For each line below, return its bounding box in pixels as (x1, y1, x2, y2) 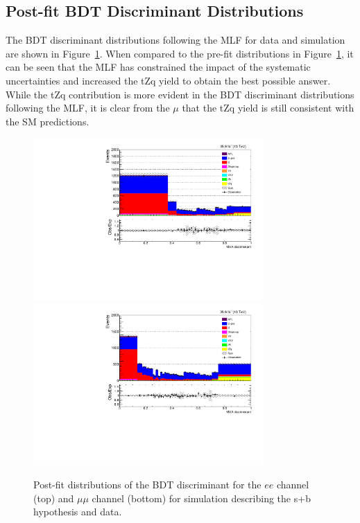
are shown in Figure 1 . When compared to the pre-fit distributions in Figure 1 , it (6, 46, 354, 60)
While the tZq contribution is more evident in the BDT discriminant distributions (6, 87, 354, 101)
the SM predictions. (6, 114, 89, 128)
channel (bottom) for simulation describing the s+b (92, 490, 311, 505)
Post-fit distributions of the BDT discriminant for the (33, 477, 262, 491)
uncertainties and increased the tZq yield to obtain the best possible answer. (6, 73, 331, 87)
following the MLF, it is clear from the (6, 100, 170, 115)
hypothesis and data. (33, 504, 122, 519)
